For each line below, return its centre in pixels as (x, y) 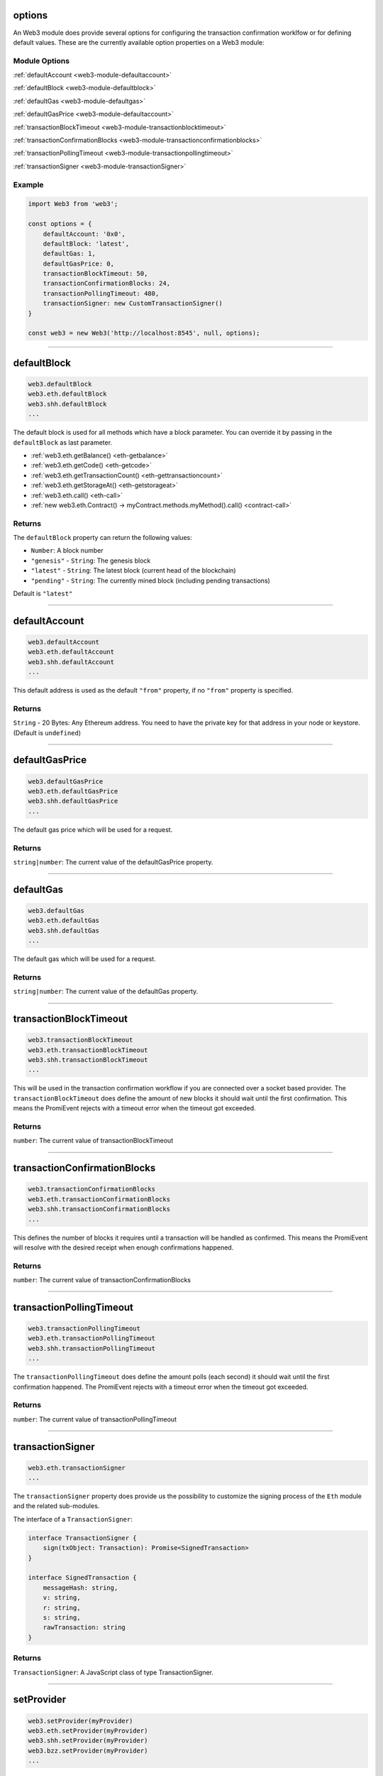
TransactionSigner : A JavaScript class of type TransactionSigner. (113, 1672)
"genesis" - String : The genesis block (91, 561)
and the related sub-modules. (56, 1506)
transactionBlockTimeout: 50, (95, 274)
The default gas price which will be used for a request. (93, 829)
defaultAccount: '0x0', (84, 234)
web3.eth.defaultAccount (71, 652)
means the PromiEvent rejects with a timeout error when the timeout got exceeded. (134, 1108)
